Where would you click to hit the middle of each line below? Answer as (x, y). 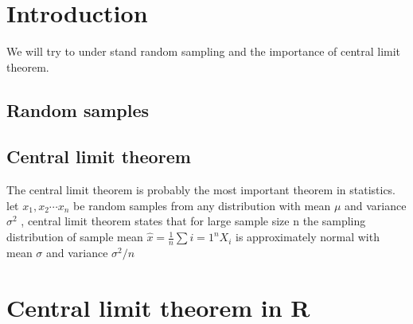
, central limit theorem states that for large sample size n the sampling (193, 221)
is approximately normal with (307, 237)
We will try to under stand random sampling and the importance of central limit (204, 51)
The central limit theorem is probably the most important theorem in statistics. (201, 190)
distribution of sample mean (75, 237)
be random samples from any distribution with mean (202, 205)
